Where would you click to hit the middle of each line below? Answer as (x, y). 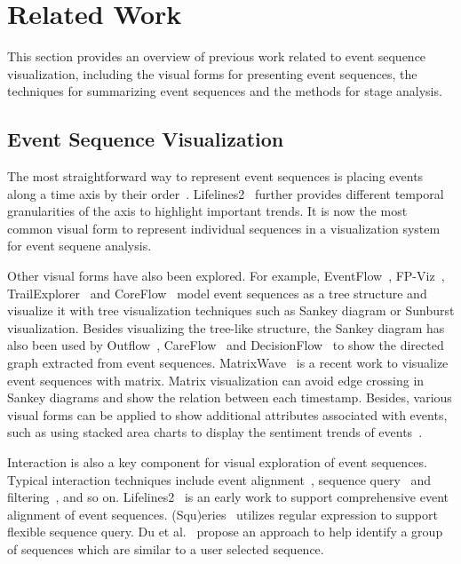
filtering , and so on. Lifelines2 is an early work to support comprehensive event (228, 497)
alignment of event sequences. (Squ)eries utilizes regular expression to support (223, 514)
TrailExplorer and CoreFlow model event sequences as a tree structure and (217, 293)
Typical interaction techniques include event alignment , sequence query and (219, 479)
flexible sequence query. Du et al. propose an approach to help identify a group (225, 532)
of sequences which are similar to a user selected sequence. (166, 548)
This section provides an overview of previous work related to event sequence (217, 56)
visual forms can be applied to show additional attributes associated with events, (227, 414)
